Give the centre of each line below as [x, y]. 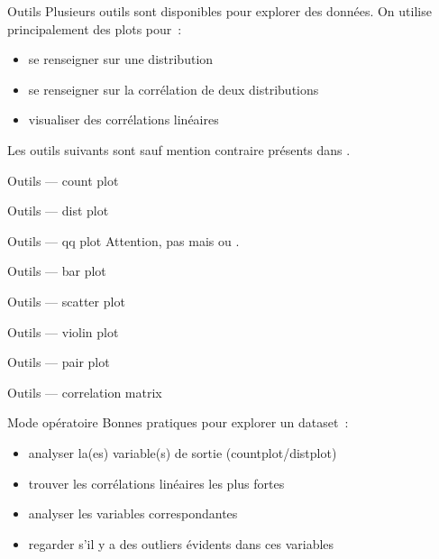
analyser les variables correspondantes [133, 513]
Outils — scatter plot [66, 301]
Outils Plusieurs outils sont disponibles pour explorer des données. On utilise [219, 11]
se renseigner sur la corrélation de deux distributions [174, 89]
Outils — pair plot [59, 362]
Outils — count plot [63, 180]
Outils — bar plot [57, 271]
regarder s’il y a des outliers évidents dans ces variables [181, 543]
